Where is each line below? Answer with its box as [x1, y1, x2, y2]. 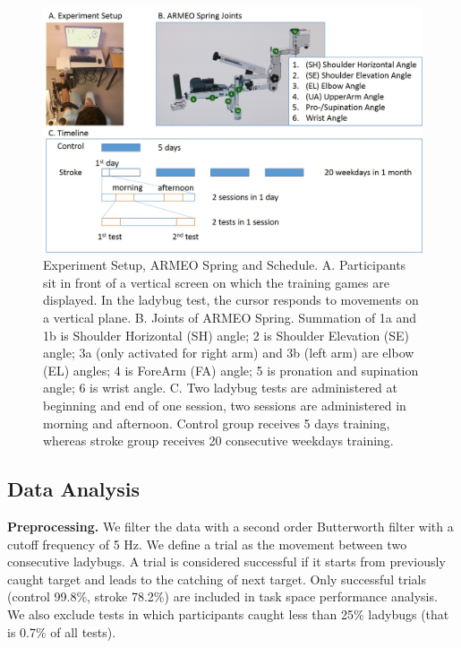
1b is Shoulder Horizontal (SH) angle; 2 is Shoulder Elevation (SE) [43, 325, 410, 344]
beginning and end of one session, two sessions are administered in [43, 396, 406, 415]
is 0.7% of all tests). [7, 622, 116, 641]
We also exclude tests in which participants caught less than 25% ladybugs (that [7, 604, 449, 623]
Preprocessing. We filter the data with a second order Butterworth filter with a [7, 517, 454, 536]
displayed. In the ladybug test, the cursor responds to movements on [43, 290, 419, 309]
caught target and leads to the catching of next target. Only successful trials [7, 569, 426, 588]
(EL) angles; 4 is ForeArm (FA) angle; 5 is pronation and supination [43, 360, 419, 379]
